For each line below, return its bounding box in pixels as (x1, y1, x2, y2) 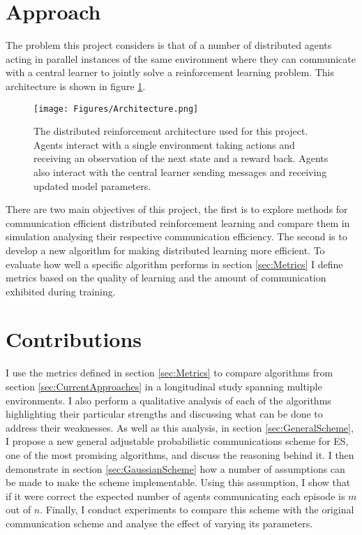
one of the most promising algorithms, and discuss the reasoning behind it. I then (6, 447, 354, 462)
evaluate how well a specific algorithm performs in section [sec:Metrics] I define (6, 256, 343, 271)
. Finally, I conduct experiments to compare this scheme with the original (40, 502, 354, 517)
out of (6, 502, 31, 517)
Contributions (6, 325, 142, 353)
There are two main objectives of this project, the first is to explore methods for (6, 202, 348, 217)
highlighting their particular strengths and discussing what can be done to (6, 406, 323, 421)
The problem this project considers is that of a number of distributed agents (6, 38, 332, 52)
